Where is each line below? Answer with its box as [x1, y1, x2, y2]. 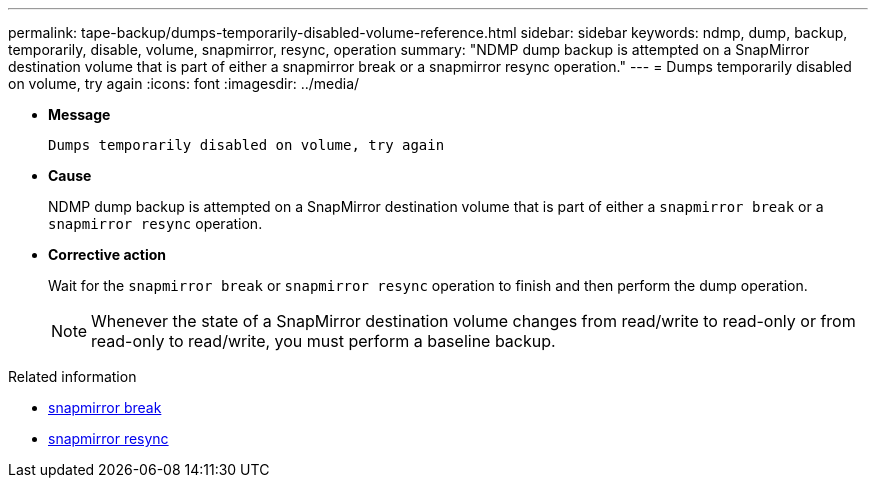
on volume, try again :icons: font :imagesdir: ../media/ [8, 75, 360, 92]
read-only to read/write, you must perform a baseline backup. [91, 331, 556, 351]
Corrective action [48, 246, 166, 263]
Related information [8, 368, 137, 385]
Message [48, 106, 111, 123]
